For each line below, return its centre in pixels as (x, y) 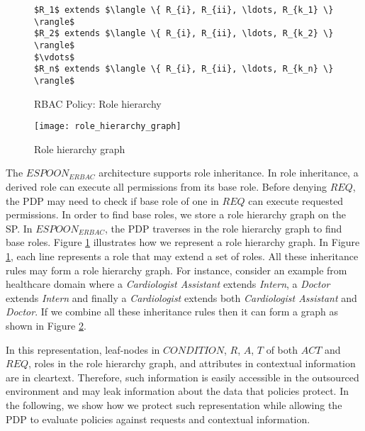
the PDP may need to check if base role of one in (112, 200)
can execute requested (296, 200)
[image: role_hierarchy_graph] (108, 127)
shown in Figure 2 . (46, 325)
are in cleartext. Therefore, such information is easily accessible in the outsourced (182, 377)
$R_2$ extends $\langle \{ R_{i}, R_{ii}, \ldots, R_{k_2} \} (184, 34)
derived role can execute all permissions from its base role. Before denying (167, 187)
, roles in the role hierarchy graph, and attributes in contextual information (192, 363)
